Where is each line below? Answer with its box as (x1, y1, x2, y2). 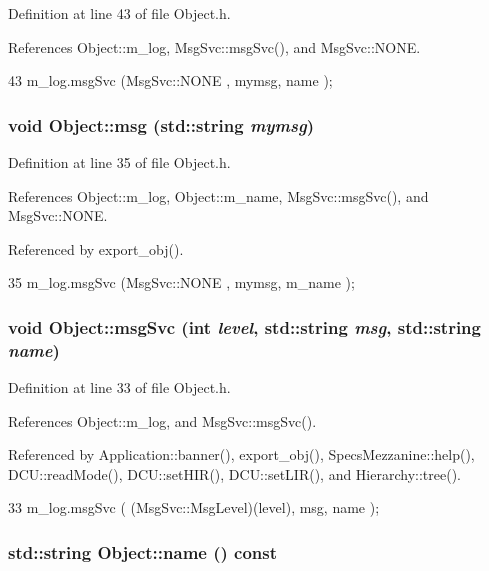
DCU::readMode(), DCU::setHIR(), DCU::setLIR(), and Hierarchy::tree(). (8, 463, 461, 484)
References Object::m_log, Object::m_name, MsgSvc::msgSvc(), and (8, 185, 429, 206)
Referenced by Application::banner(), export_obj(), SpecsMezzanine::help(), (8, 444, 475, 465)
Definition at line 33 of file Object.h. (8, 377, 231, 398)
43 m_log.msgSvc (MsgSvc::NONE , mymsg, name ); (8, 70, 333, 91)
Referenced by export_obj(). (8, 238, 184, 259)
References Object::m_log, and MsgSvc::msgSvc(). (8, 410, 317, 431)
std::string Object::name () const (8, 540, 278, 564)
